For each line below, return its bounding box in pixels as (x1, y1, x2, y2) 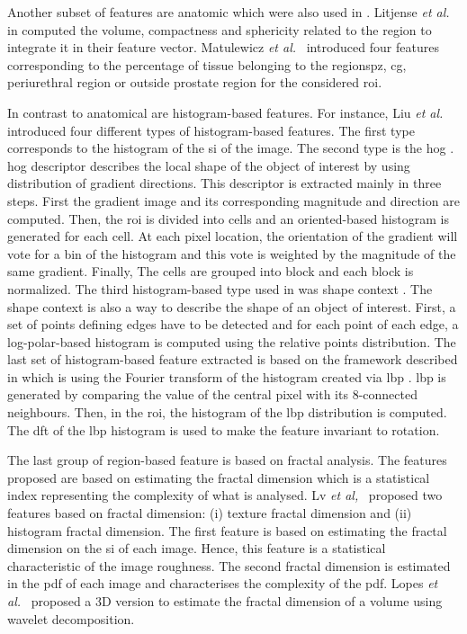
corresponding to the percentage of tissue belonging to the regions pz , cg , (7, 55, 407, 74)
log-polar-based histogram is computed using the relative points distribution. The (7, 332, 456, 351)
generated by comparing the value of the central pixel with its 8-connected (7, 385, 418, 404)
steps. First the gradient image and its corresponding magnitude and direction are (7, 191, 460, 210)
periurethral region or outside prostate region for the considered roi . (7, 73, 382, 92)
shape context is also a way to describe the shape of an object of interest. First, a (7, 297, 456, 316)
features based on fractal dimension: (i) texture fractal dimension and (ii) (7, 504, 412, 522)
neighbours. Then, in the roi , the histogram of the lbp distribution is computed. (7, 403, 447, 422)
